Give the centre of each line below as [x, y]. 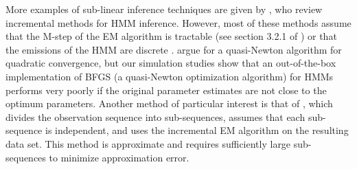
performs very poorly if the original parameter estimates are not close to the [166, 90]
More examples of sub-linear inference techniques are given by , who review [164, 9]
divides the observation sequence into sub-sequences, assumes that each [156, 116]
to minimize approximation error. [119, 157]
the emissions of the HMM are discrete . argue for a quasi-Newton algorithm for [174, 49]
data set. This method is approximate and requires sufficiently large [148, 143]
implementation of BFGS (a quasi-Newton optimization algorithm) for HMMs [170, 76]
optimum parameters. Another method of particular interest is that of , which [169, 103]
